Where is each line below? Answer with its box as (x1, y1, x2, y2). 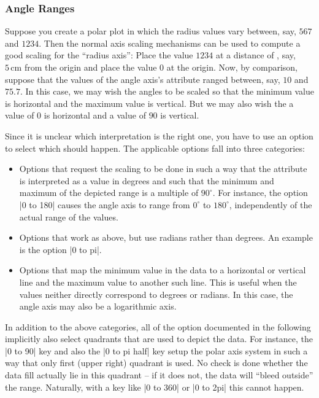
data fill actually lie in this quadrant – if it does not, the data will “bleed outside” (5, 369, 313, 381)
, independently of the (229, 198, 312, 211)
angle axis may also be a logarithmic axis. (19, 300, 177, 313)
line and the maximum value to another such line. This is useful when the (19, 275, 297, 288)
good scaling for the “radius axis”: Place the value (5, 49, 193, 61)
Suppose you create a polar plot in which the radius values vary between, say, (5, 25, 296, 37)
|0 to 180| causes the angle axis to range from (19, 198, 190, 211)
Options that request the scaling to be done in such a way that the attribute (19, 162, 307, 175)
